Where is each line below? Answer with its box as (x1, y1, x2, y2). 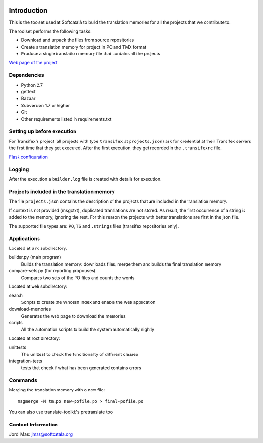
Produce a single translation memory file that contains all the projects (21, 51, 161, 57)
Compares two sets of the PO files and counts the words (21, 275, 135, 281)
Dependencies (9, 72, 45, 79)
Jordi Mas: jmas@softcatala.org (9, 431, 73, 437)
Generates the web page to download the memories (21, 313, 126, 319)
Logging (9, 166, 29, 173)
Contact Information (9, 421, 58, 428)
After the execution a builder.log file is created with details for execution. (9, 176, 162, 182)
